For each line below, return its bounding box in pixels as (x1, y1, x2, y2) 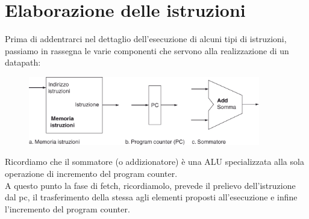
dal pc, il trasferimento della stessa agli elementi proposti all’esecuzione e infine (5, 191, 298, 203)
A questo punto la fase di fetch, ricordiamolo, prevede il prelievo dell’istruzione (5, 179, 296, 191)
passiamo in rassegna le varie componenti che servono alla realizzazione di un (5, 44, 289, 57)
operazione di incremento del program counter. (5, 167, 178, 179)
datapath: (5, 56, 41, 69)
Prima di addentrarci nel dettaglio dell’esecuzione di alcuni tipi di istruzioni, (5, 32, 287, 45)
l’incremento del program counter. (5, 202, 130, 215)
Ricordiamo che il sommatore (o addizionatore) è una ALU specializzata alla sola (5, 155, 304, 168)
